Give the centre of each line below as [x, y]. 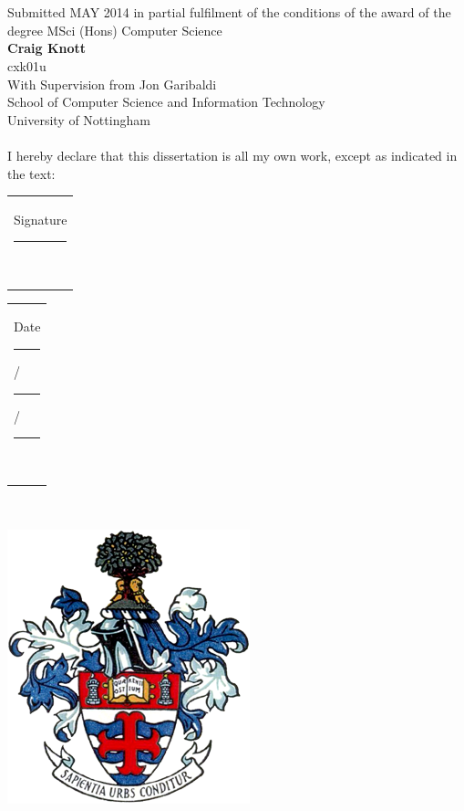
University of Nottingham [79, 119]
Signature [41, 219]
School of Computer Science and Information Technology [166, 102]
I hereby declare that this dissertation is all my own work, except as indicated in [232, 155]
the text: [31, 173]
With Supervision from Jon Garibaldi [112, 84]
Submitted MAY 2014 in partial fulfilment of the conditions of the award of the [229, 12]
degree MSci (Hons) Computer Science [115, 30]
